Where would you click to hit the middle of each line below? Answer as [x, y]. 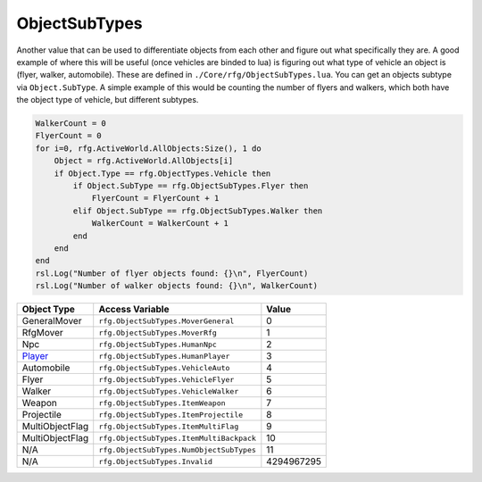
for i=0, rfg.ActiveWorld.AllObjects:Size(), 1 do [149, 148]
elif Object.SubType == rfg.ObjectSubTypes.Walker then [198, 211]
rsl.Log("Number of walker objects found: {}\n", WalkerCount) [177, 286]
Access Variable [134, 310]
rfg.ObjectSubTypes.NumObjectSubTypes [177, 449]
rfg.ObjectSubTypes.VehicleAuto [164, 367]
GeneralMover [52, 321]
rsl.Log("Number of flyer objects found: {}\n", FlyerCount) [172, 273]
